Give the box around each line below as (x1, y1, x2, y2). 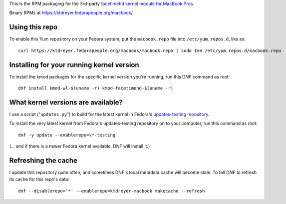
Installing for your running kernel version (9, 60, 139, 69)
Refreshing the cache (9, 156, 77, 164)
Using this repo (9, 23, 58, 31)
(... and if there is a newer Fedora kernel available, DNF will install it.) (9, 143, 150, 149)
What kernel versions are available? (9, 98, 123, 106)
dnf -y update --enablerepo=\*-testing (18, 132, 116, 137)
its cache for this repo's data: (9, 176, 69, 182)
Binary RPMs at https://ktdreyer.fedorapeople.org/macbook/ (9, 10, 133, 16)
